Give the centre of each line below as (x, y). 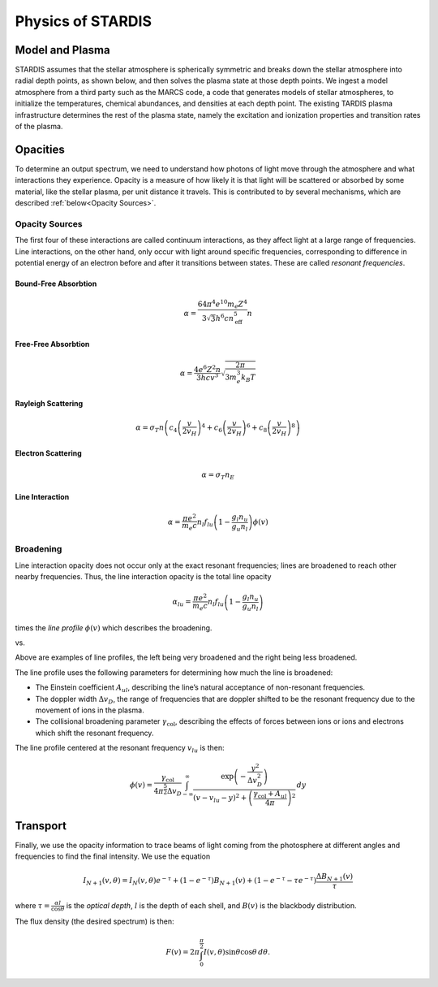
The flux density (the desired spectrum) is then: (94, 921)
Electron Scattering (49, 453)
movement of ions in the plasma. (90, 710)
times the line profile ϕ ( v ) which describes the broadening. (114, 628)
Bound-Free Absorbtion (56, 284)
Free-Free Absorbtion (52, 344)
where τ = (32, 905)
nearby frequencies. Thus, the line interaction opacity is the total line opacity (143, 577)
